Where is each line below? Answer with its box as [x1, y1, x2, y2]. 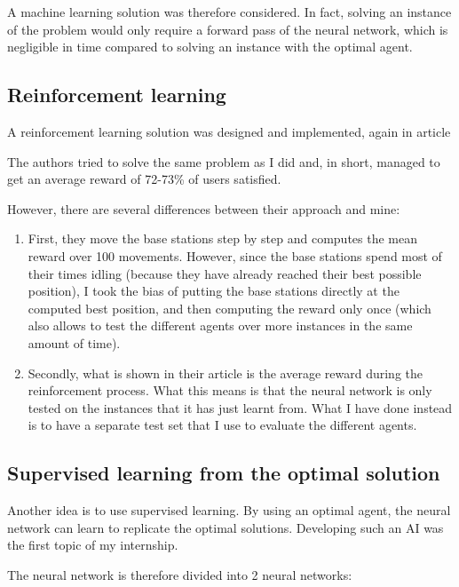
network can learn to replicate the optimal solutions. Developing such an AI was [7, 518, 444, 536]
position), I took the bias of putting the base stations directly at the [28, 282, 400, 300]
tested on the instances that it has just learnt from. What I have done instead [28, 398, 453, 416]
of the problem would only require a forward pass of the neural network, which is [7, 20, 448, 38]
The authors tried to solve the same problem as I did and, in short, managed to [7, 152, 440, 171]
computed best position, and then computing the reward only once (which [28, 298, 431, 317]
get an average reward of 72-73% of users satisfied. [7, 170, 281, 188]
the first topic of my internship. [7, 535, 178, 554]
